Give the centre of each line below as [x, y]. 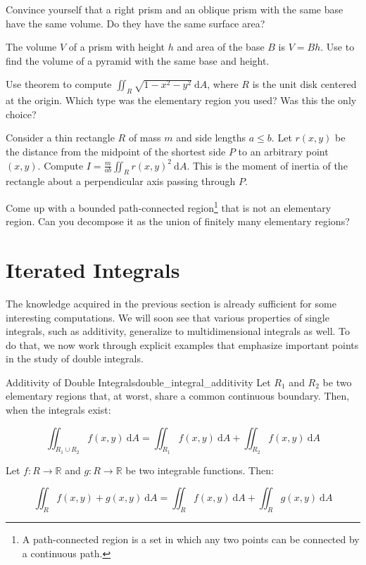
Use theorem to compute [59, 84]
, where [223, 84]
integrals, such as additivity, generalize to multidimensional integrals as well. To [178, 331]
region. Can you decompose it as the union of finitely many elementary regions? [178, 221]
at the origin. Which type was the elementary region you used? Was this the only [181, 100]
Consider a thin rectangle [60, 138]
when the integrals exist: [58, 410]
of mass [145, 138]
